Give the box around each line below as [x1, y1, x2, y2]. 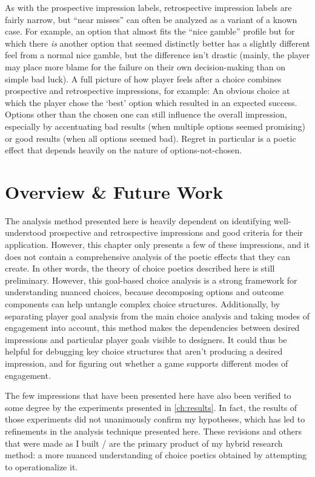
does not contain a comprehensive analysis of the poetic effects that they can [5, 250, 290, 262]
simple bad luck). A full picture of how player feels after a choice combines [5, 72, 282, 85]
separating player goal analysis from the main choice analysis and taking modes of [5, 309, 310, 322]
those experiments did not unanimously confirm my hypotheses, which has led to [5, 413, 305, 425]
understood [5, 226, 47, 239]
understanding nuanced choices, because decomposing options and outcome [5, 285, 284, 298]
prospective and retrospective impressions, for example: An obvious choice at [5, 84, 290, 97]
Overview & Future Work [5, 179, 224, 204]
